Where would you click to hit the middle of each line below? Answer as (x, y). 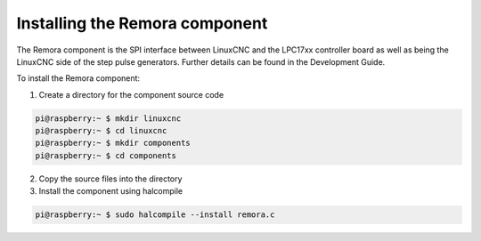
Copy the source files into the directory (110, 179)
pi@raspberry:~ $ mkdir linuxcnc (108, 118)
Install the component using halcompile (111, 191)
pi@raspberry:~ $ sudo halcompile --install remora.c (155, 215)
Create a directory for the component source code (131, 94)
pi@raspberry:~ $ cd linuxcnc (101, 131)
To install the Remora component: (78, 78)
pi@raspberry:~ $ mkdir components (113, 143)
